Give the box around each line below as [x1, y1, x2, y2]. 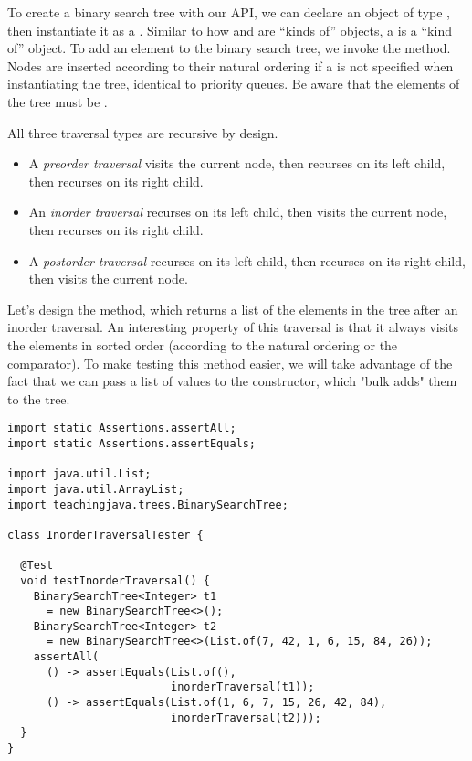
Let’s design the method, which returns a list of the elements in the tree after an [7, 299, 458, 318]
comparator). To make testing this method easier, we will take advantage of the [7, 353, 453, 372]
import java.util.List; [7, 467, 152, 481]
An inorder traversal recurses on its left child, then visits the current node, [28, 202, 447, 221]
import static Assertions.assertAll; [7, 422, 236, 435]
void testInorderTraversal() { [20, 573, 210, 587]
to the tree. [7, 389, 70, 408]
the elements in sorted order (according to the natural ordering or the [7, 335, 398, 354]
